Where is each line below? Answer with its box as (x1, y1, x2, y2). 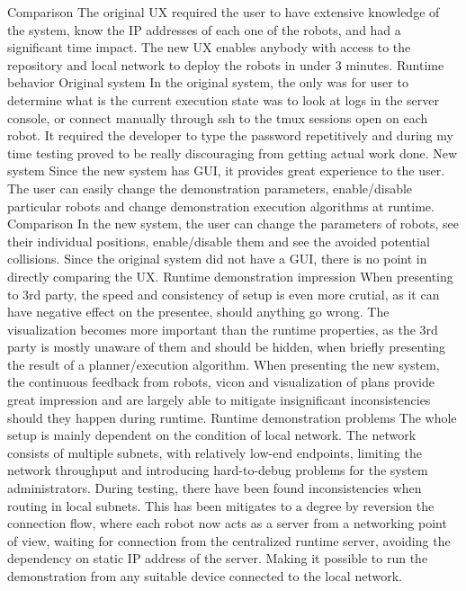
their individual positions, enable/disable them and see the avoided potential (7, 231, 430, 250)
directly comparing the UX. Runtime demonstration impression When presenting (7, 266, 453, 285)
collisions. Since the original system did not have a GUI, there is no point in (7, 249, 427, 268)
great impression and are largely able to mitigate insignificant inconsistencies (7, 390, 431, 409)
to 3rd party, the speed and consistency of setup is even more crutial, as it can (7, 284, 440, 303)
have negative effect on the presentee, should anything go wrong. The (7, 302, 390, 321)
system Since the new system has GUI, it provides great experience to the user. (7, 161, 445, 180)
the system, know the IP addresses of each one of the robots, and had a (7, 20, 401, 39)
